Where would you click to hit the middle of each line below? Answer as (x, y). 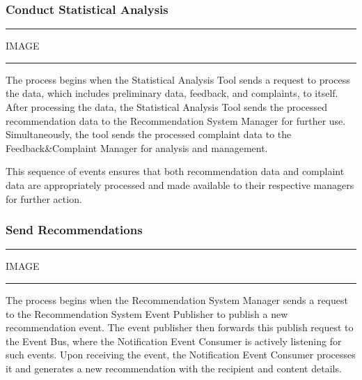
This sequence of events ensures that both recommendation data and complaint (175, 171)
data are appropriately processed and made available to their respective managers (180, 184)
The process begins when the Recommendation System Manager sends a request (177, 299)
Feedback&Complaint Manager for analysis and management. (137, 147)
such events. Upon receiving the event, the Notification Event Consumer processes (181, 355)
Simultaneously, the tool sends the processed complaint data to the (149, 134)
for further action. (44, 198)
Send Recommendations (74, 230)
